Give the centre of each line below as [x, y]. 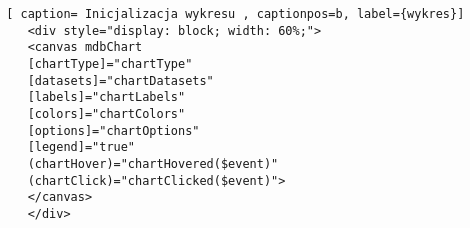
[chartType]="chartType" [110, 63]
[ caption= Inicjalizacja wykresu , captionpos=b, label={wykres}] [235, 14]
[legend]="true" [81, 147]
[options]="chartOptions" [113, 130]
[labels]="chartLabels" [106, 97]
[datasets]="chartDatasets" [120, 80]
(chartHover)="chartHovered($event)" [153, 163]
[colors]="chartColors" [106, 113]
